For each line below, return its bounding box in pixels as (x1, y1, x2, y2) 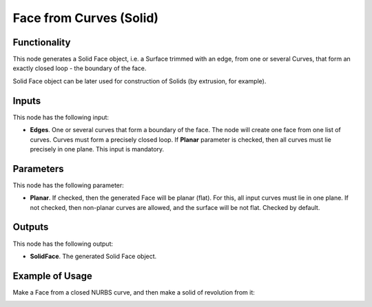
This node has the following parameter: (12, 181, 124, 189)
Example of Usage (12, 270, 92, 282)
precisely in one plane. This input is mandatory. (30, 145, 165, 153)
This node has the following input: (12, 113, 110, 121)
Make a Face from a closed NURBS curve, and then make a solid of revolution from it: (12, 288, 255, 296)
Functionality (12, 36, 71, 48)
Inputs (12, 95, 41, 107)
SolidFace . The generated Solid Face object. (30, 252, 157, 260)
